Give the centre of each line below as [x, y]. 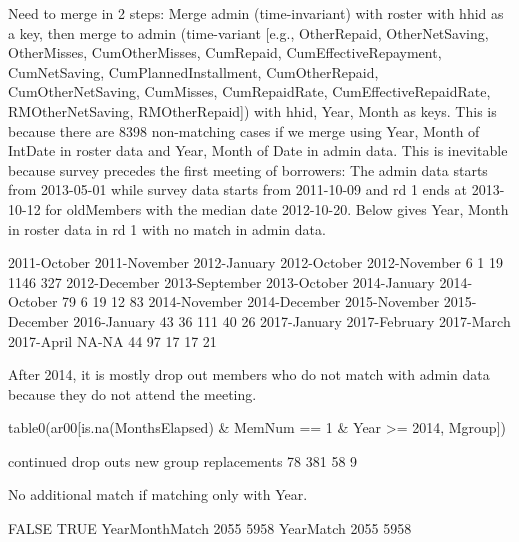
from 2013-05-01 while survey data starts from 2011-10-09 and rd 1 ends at [237, 189]
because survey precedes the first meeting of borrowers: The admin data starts [248, 169]
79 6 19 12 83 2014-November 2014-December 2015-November [251, 301]
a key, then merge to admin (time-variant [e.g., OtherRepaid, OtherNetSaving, [248, 32]
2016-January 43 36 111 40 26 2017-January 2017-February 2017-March [292, 320]
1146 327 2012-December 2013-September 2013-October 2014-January [221, 281]
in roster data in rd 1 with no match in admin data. [167, 228]
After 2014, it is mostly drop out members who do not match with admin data [249, 374]
